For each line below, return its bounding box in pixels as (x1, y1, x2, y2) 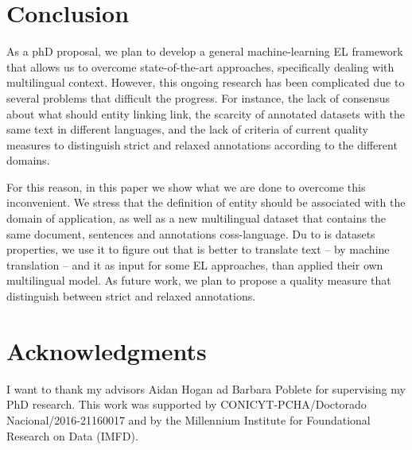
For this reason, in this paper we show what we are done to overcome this (6, 178, 366, 195)
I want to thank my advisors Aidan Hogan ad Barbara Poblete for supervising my (6, 380, 406, 397)
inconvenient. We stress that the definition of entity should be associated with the (6, 194, 406, 211)
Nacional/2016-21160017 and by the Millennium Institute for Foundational (6, 411, 371, 428)
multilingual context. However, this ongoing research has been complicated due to (6, 74, 405, 91)
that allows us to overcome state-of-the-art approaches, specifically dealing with (6, 58, 395, 75)
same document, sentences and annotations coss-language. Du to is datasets (6, 225, 375, 242)
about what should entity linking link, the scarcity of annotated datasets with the (6, 105, 405, 122)
